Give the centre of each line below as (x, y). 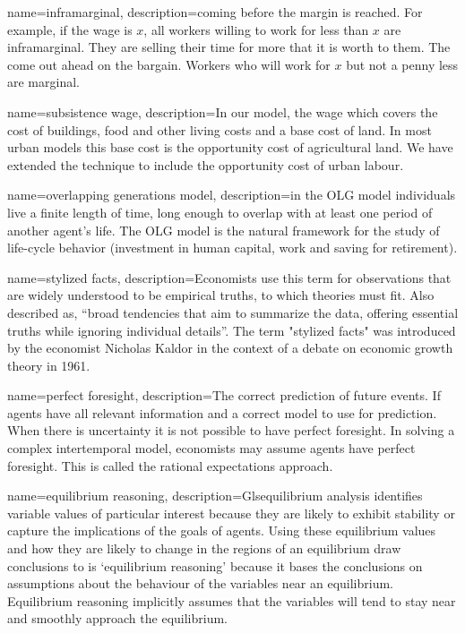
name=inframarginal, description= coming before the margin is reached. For (215, 12)
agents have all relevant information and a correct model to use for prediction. (222, 412)
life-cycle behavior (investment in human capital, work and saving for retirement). (232, 248)
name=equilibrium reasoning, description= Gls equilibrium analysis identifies (215, 496)
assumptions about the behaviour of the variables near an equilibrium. (201, 583)
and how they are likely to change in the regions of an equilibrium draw (204, 548)
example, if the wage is (70, 29)
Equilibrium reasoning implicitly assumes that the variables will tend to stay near (232, 600)
